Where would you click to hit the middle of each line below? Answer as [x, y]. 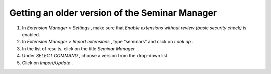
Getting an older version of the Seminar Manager [113, 13]
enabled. [31, 34]
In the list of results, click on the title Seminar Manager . [80, 49]
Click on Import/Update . [47, 63]
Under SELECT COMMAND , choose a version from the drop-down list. [95, 56]
